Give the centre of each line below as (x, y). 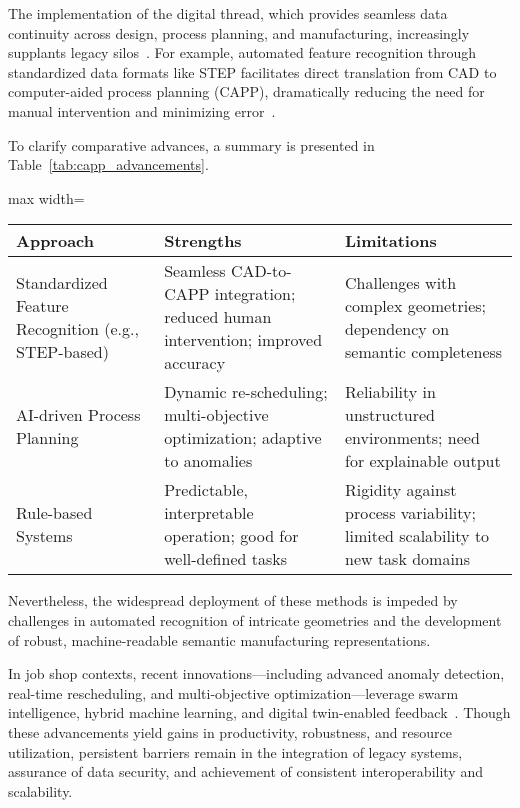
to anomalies (208, 461)
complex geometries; (416, 305)
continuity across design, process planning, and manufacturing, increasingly (239, 32)
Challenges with (401, 282)
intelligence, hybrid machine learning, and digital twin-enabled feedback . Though (259, 712)
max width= (46, 197)
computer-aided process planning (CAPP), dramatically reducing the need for (246, 91)
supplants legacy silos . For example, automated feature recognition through (242, 52)
